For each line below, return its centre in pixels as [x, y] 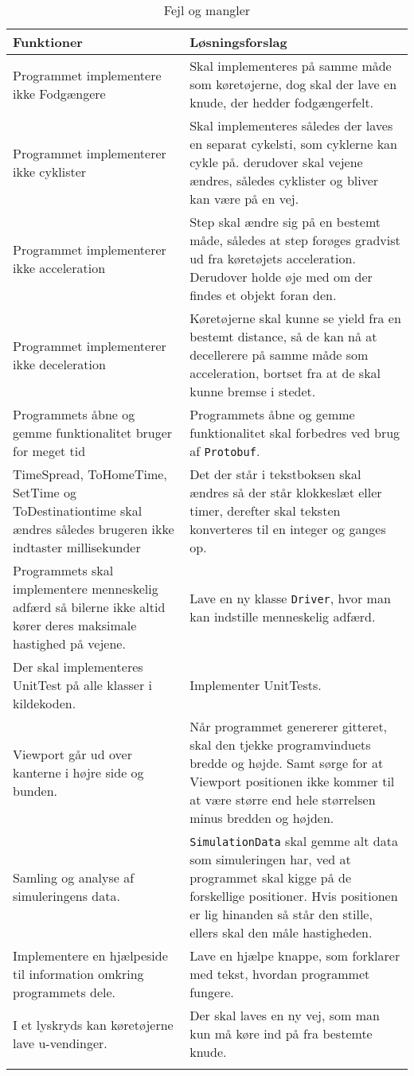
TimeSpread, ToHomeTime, [90, 474]
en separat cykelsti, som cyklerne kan [293, 144]
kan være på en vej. [244, 199]
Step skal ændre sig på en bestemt [285, 222]
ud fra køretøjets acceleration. [273, 258]
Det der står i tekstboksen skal [275, 474]
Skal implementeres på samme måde [291, 66]
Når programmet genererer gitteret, [289, 726]
